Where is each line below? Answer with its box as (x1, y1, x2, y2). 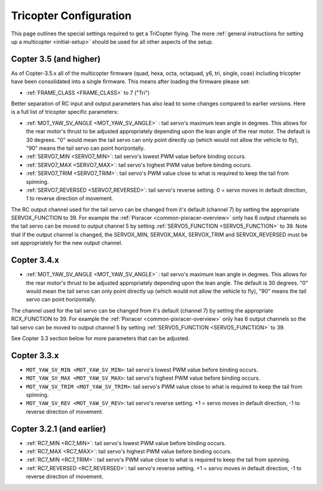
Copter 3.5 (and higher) (11, 54, 101, 64)
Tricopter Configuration (11, 9, 132, 22)
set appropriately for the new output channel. (11, 240, 123, 247)
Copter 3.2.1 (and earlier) (11, 424, 106, 434)
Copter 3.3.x (11, 350, 59, 361)
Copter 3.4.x (11, 255, 59, 265)
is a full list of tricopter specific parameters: (11, 108, 119, 116)
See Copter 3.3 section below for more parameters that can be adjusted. (11, 334, 190, 341)
